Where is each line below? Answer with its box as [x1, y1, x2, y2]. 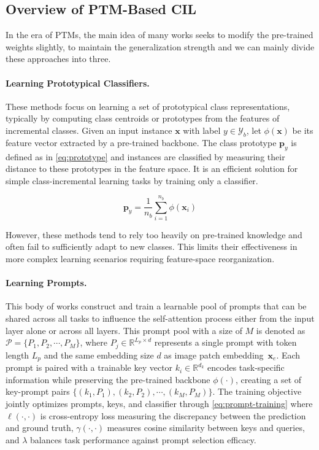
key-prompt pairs [6, 385, 70, 398]
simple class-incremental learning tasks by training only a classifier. [6, 174, 258, 187]
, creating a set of [236, 373, 302, 386]
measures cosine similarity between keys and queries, [107, 421, 305, 434]
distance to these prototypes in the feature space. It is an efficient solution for [6, 162, 298, 175]
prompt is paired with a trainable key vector [6, 361, 173, 374]
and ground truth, [6, 421, 74, 434]
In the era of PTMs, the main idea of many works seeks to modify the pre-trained [6, 28, 313, 41]
